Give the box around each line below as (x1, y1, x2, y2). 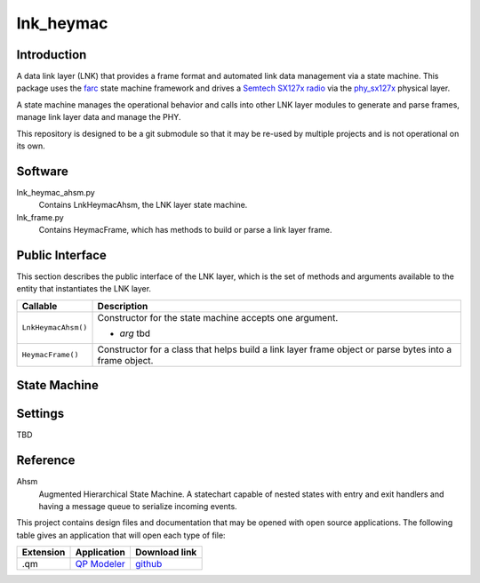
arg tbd (119, 327, 151, 339)
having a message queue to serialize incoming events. (38, 501, 237, 511)
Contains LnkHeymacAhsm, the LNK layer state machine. (38, 200, 248, 211)
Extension (21, 547, 66, 559)
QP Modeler (75, 558, 126, 571)
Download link (134, 547, 197, 559)
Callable (21, 299, 58, 312)
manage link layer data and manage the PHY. (16, 112, 181, 123)
